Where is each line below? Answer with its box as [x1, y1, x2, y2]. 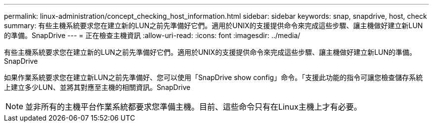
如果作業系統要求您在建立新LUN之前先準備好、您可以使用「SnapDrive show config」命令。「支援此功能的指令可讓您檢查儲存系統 [4, 73, 423, 82]
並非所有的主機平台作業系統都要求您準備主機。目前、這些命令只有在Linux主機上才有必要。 [25, 102, 362, 112]
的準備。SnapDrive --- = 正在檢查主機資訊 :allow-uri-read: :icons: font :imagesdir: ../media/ [4, 31, 301, 40]
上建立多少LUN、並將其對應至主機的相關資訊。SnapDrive [4, 83, 191, 91]
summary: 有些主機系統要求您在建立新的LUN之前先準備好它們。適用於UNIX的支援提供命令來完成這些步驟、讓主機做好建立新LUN [4, 21, 423, 30]
